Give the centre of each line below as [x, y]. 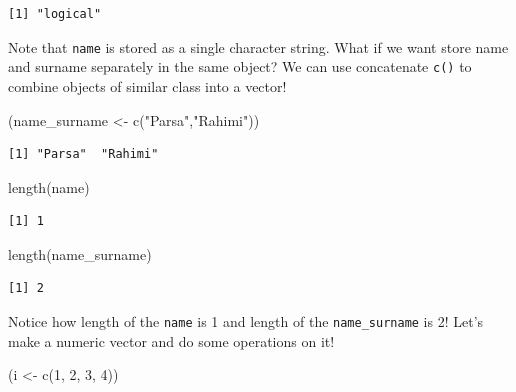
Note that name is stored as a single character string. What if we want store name [258, 46]
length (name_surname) [80, 253]
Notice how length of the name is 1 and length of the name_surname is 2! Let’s [246, 321]
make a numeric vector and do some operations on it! [171, 340]
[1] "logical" [55, 14]
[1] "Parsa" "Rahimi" [83, 154]
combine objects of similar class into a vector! [147, 85]
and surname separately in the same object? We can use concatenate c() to [240, 66]
